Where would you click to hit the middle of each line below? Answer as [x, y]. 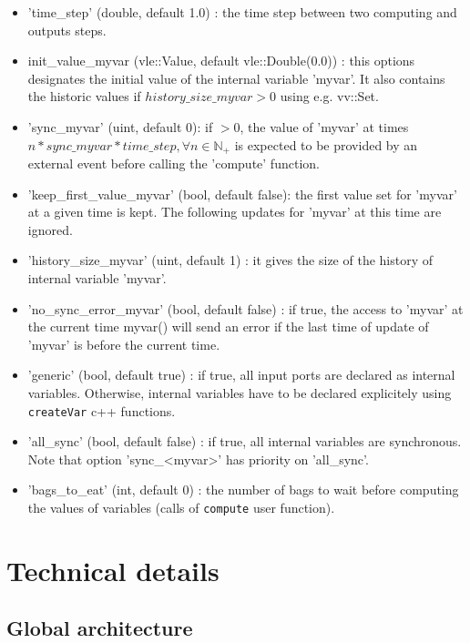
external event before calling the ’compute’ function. [174, 163]
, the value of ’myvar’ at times [324, 126]
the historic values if [84, 96]
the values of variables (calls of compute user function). [181, 507]
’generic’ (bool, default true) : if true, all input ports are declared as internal [241, 375]
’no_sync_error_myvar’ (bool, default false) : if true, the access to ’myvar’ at [245, 308]
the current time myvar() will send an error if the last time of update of [228, 327]
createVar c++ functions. [102, 410]
